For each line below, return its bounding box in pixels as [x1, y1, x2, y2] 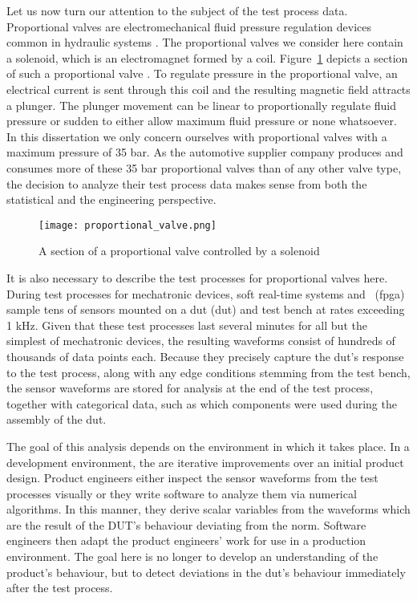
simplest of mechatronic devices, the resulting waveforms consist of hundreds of [6, 332, 395, 349]
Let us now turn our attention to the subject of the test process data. [6, 2, 348, 18]
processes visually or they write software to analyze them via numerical [6, 485, 357, 502]
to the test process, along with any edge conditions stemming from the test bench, [6, 363, 411, 380]
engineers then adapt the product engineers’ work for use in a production [6, 532, 366, 549]
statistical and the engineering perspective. [6, 191, 217, 208]
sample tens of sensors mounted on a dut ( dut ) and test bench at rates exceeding [6, 301, 405, 318]
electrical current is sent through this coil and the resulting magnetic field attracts [6, 80, 411, 97]
